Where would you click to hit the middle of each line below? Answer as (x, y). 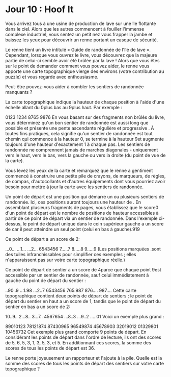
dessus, (13, 223)
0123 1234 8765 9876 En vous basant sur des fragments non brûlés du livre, (85, 117)
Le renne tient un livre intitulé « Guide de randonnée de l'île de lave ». (78, 49)
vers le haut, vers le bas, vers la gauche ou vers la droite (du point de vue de (85, 155)
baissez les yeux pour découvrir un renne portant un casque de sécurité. (82, 40)
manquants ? (19, 92)
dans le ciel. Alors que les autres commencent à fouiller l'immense (75, 29)
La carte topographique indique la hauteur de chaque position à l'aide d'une (85, 102)
